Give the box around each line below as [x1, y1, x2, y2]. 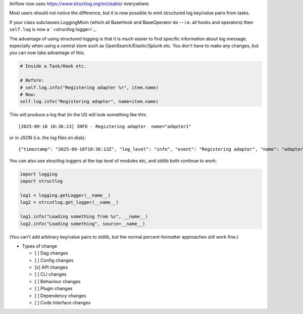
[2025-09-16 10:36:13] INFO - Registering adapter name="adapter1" [18, 123, 191, 129]
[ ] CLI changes [34, 271, 67, 278]
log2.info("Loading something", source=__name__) [20, 220, 145, 227]
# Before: [20, 77, 44, 83]
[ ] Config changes [34, 257, 74, 263]
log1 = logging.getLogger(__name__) [20, 192, 111, 198]
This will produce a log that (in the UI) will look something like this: [9, 112, 147, 118]
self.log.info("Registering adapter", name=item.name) [20, 99, 159, 105]
